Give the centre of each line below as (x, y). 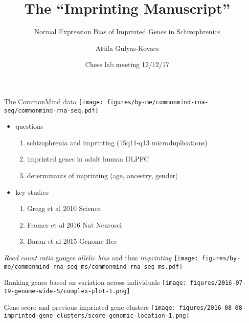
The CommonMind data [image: (54, 101)
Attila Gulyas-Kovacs (127, 48)
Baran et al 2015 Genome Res (72, 241)
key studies (32, 192)
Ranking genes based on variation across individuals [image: (95, 282)
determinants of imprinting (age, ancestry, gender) (102, 175)
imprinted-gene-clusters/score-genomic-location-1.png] (97, 316)
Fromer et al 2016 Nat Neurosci (74, 224)
